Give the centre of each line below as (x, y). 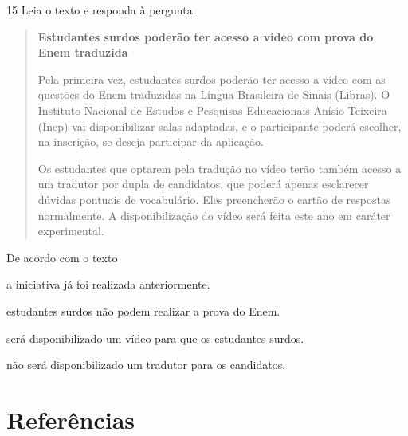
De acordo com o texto (62, 257)
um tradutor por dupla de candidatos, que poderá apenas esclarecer (203, 184)
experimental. (71, 231)
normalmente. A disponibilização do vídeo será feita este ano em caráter (214, 215)
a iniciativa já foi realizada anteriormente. (108, 284)
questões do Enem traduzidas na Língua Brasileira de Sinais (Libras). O (214, 94)
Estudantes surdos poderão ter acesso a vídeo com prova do (206, 36)
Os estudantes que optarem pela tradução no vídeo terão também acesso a (220, 168)
